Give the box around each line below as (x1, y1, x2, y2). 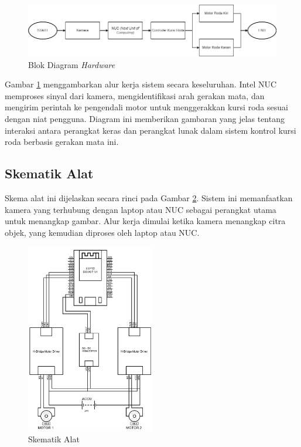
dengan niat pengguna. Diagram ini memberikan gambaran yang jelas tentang (5, 112, 285, 124)
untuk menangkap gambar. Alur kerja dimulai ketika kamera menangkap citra (5, 215, 286, 227)
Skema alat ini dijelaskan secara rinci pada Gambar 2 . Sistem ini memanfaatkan (5, 191, 293, 204)
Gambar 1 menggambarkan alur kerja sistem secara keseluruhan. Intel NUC (5, 78, 277, 90)
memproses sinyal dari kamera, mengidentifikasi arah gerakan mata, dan (5, 89, 265, 101)
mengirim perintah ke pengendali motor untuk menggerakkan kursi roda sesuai (5, 101, 288, 113)
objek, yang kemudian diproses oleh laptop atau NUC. (5, 226, 200, 238)
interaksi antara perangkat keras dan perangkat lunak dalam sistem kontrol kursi (5, 124, 296, 136)
